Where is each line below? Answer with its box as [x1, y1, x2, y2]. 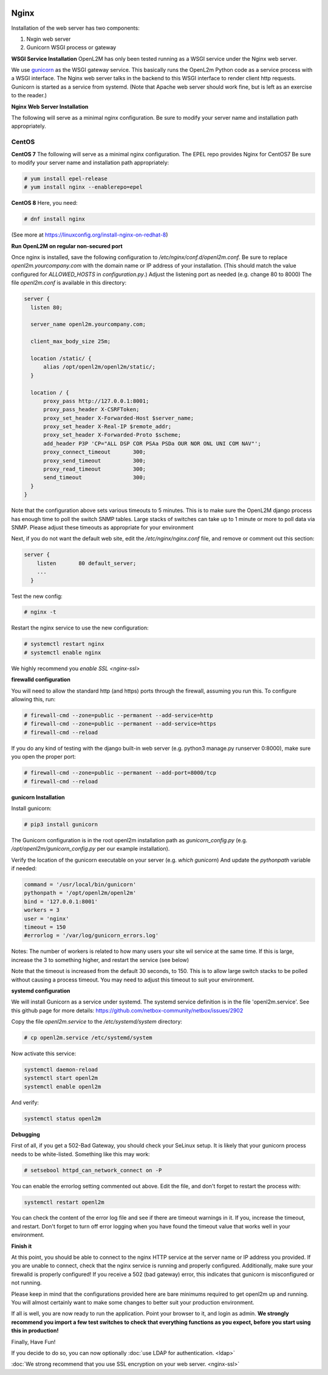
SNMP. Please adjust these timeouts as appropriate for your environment [11, 524, 194, 531]
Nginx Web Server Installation [11, 103, 89, 110]
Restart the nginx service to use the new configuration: [11, 624, 149, 632]
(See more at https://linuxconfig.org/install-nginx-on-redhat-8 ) [11, 231, 168, 238]
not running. [11, 1279, 42, 1286]
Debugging [11, 1131, 41, 1138]
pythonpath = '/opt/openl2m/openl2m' [24, 890, 137, 896]
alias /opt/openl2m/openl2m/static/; [43, 364, 156, 370]
